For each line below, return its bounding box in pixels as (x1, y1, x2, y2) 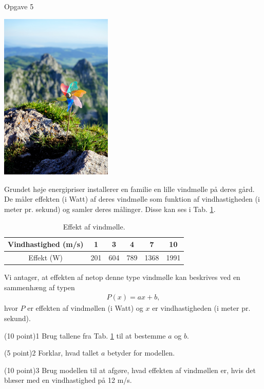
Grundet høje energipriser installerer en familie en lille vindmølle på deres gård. (4, 183, 255, 194)
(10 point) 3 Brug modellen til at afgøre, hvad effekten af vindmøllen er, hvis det (4, 364, 256, 375)
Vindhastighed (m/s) (8, 239, 84, 250)
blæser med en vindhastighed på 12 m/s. (4, 375, 132, 385)
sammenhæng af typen (4, 281, 75, 292)
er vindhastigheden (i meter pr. (152, 303, 251, 313)
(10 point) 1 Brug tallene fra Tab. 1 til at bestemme (4, 330, 166, 341)
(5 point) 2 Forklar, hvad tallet (4, 347, 99, 358)
